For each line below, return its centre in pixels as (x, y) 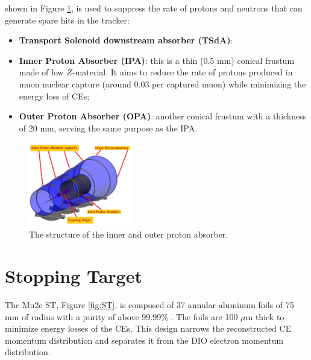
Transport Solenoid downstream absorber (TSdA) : (126, 40)
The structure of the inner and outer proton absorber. (129, 234)
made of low (41, 72)
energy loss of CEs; (54, 96)
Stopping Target (74, 276)
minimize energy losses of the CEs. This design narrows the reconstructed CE (148, 328)
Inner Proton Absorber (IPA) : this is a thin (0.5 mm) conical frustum (157, 60)
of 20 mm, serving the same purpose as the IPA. (108, 128)
